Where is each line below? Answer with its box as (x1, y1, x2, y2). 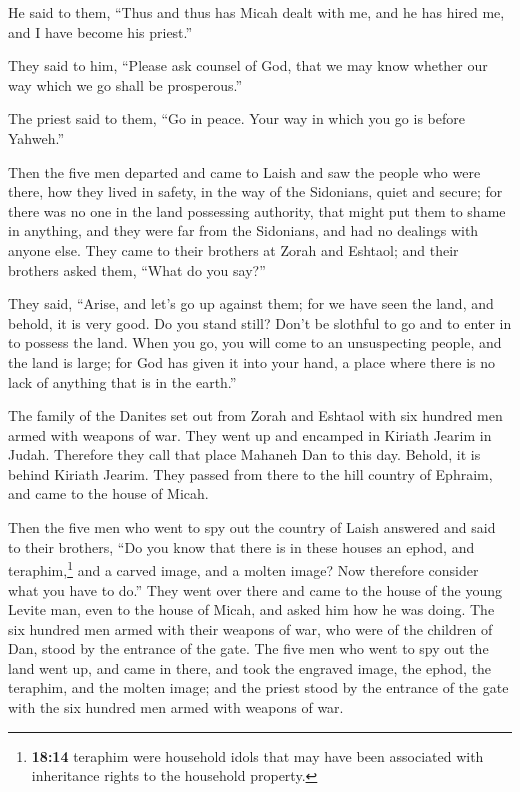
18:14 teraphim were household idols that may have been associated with (31, 745, 484, 766)
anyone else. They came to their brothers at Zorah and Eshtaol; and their (8, 239, 459, 260)
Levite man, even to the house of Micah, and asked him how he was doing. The (8, 599, 495, 620)
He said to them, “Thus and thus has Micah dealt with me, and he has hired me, (8, 2, 505, 22)
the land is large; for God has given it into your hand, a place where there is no (8, 351, 496, 372)
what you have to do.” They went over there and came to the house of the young (8, 579, 502, 600)
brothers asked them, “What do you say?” (8, 259, 266, 280)
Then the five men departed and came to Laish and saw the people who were (8, 161, 481, 182)
